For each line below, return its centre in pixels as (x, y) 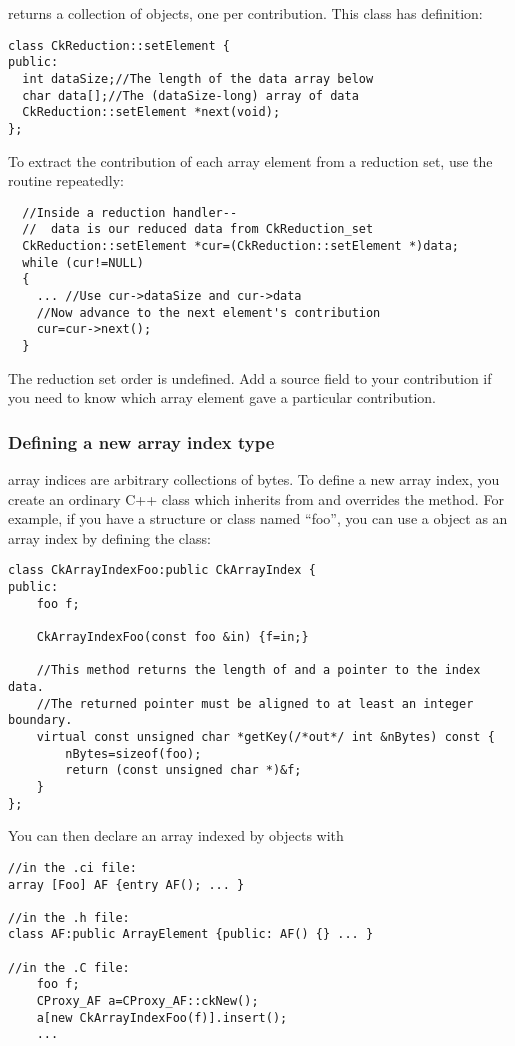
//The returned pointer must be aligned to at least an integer (255, 703)
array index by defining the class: (109, 537)
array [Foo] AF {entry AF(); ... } (126, 884)
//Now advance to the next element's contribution (208, 312)
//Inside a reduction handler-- (130, 212)
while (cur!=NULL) (83, 262)
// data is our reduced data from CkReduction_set (198, 229)
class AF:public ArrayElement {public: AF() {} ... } (191, 934)
